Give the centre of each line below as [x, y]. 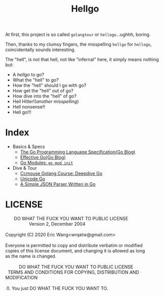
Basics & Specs [29, 146]
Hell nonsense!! [29, 107]
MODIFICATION [22, 278]
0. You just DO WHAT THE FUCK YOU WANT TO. [57, 288]
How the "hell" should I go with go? [49, 85]
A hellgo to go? [28, 75]
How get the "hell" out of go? [43, 91]
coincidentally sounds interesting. [40, 50]
